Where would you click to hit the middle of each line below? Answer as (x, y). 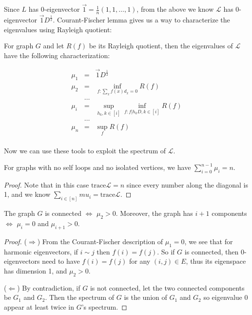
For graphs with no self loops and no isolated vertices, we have (97, 167)
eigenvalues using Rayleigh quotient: (58, 29)
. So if (166, 251)
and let (54, 46)
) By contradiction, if (49, 287)
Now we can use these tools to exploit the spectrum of (85, 151)
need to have (61, 261)
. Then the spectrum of (80, 297)
